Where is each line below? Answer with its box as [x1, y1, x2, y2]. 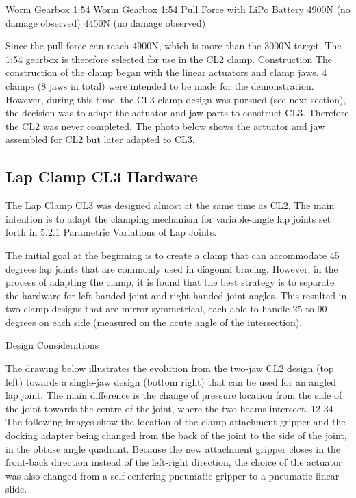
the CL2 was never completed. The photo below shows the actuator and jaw [5, 119, 325, 133]
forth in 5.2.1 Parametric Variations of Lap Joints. [5, 225, 217, 239]
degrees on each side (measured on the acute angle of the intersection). [5, 314, 303, 329]
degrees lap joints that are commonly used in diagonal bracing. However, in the [5, 261, 338, 275]
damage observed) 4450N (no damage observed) [5, 15, 206, 29]
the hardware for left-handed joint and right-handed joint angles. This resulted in [5, 288, 347, 302]
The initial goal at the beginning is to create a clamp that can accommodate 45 [5, 247, 340, 262]
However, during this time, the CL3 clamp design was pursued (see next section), [5, 92, 346, 106]
